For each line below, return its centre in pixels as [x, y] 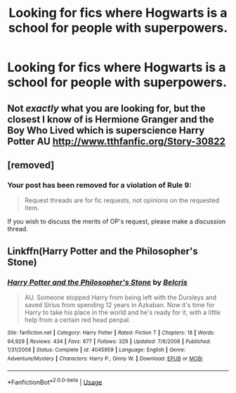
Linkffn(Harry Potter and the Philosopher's [103, 251]
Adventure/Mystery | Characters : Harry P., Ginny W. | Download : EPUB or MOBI [105, 359]
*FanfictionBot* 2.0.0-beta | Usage [55, 381]
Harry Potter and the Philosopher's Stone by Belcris [97, 282]
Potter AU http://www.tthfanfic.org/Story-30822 [117, 141]
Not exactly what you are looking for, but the [106, 108]
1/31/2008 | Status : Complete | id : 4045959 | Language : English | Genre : [97, 350]
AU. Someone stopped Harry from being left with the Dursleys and [120, 297]
